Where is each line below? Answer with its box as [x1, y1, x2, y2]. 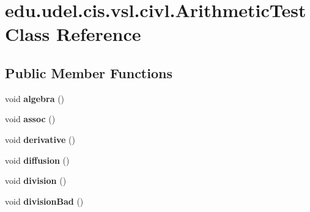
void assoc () [5, 112, 56, 125]
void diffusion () [5, 153, 70, 166]
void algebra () [5, 92, 65, 104]
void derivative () [5, 133, 75, 145]
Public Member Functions [5, 63, 172, 82]
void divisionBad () [5, 194, 84, 207]
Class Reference [5, 21, 141, 46]
